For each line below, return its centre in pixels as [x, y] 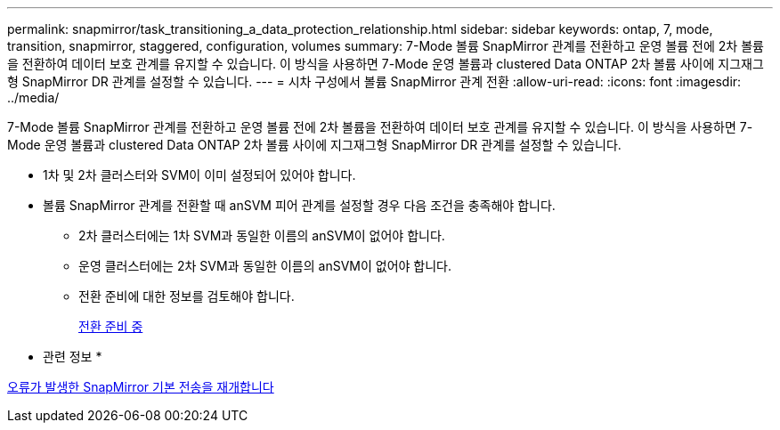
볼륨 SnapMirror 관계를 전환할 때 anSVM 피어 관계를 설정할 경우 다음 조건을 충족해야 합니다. [299, 205]
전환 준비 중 [111, 326]
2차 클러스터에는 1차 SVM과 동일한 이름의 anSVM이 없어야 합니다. [262, 235]
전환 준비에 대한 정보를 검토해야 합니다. [187, 296]
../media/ [33, 97]
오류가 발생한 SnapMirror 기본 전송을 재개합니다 [141, 387]
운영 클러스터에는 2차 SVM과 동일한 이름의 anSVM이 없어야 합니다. [265, 266]
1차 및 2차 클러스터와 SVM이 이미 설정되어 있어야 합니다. [199, 175]
